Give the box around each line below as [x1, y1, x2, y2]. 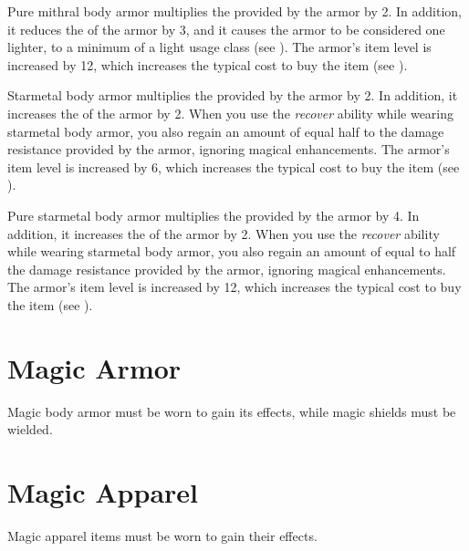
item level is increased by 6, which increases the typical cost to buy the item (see [7, 157, 460, 176]
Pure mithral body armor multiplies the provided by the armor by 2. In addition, [7, 2, 463, 20]
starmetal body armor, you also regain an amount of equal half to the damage [7, 121, 444, 140]
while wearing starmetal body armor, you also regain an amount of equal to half [7, 242, 456, 261]
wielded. [7, 420, 53, 439]
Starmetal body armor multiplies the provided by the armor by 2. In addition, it [7, 86, 458, 105]
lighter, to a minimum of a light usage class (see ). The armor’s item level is [7, 37, 432, 57]
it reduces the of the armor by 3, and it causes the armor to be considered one [7, 19, 445, 38]
